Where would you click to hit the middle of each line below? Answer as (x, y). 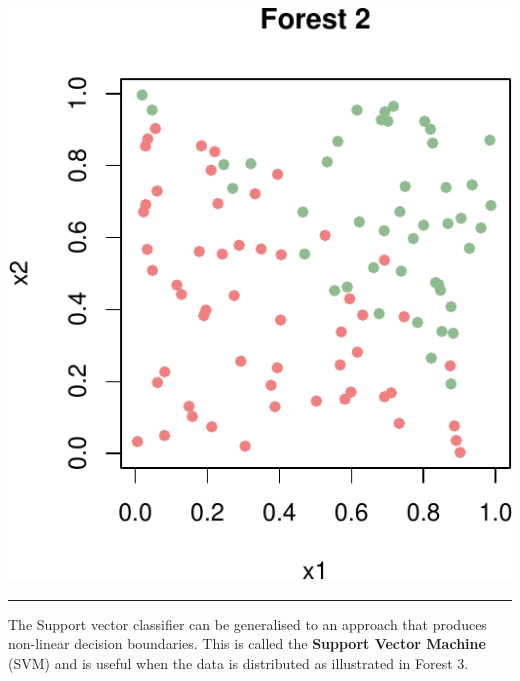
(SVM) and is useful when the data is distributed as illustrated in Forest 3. (238, 662)
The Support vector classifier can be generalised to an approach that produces (247, 623)
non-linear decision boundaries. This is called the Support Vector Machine (247, 643)
